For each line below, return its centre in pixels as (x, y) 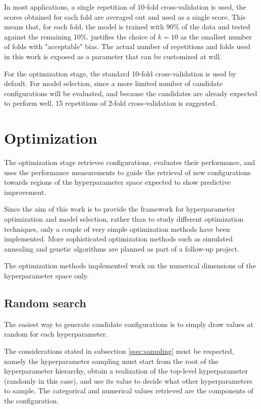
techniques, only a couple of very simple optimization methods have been (117, 229)
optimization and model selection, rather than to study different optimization (124, 219)
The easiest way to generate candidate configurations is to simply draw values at (129, 324)
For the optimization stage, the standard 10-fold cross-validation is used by (120, 73)
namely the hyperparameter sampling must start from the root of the (111, 361)
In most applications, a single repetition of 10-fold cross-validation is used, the (125, 7)
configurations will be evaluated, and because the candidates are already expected (131, 93)
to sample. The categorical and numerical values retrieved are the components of (129, 391)
